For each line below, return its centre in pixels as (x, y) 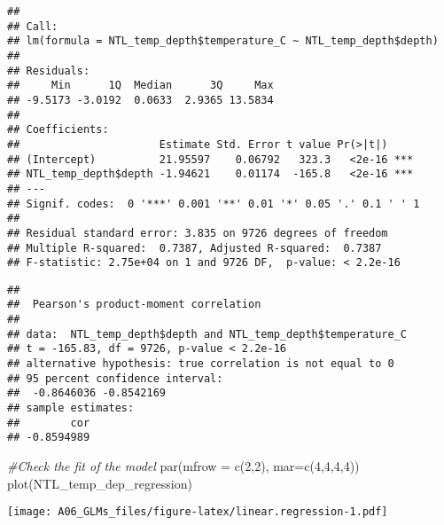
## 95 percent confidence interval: (115, 378)
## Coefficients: (58, 130)
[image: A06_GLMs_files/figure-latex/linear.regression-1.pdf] (198, 512)
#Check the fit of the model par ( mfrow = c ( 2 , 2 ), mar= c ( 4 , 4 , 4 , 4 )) (183, 466)
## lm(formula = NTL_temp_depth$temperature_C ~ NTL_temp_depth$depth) (223, 41)
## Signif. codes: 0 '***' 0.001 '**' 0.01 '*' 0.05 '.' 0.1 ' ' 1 (214, 204)
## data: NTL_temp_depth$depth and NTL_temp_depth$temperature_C (207, 334)
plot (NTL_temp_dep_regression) (100, 483)
